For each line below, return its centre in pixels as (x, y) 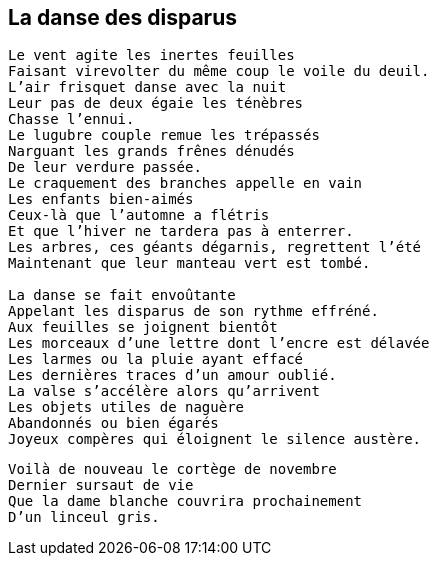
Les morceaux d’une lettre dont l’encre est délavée (219, 343)
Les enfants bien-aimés (101, 199)
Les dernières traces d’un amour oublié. (172, 375)
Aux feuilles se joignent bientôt (143, 327)
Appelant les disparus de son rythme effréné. (193, 311)
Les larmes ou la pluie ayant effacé (156, 359)
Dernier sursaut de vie (101, 485)
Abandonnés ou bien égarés (113, 423)
